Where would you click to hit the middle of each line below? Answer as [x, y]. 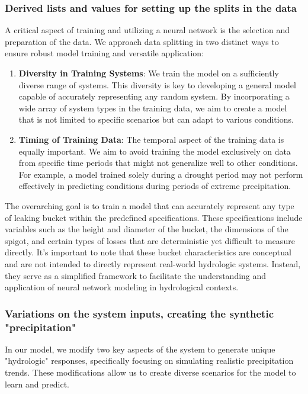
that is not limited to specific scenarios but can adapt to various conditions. [156, 119]
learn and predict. [37, 384]
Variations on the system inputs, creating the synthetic [139, 313]
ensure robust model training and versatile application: [105, 53]
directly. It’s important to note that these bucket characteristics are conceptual [148, 252]
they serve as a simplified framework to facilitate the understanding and [136, 275]
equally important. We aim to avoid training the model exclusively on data [155, 151]
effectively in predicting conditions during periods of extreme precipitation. [155, 186]
